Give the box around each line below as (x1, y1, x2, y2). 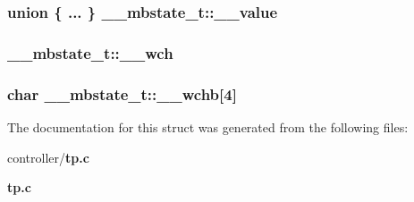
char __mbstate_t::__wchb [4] (7, 82, 237, 105)
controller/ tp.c (7, 147, 89, 166)
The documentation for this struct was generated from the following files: (7, 117, 409, 136)
